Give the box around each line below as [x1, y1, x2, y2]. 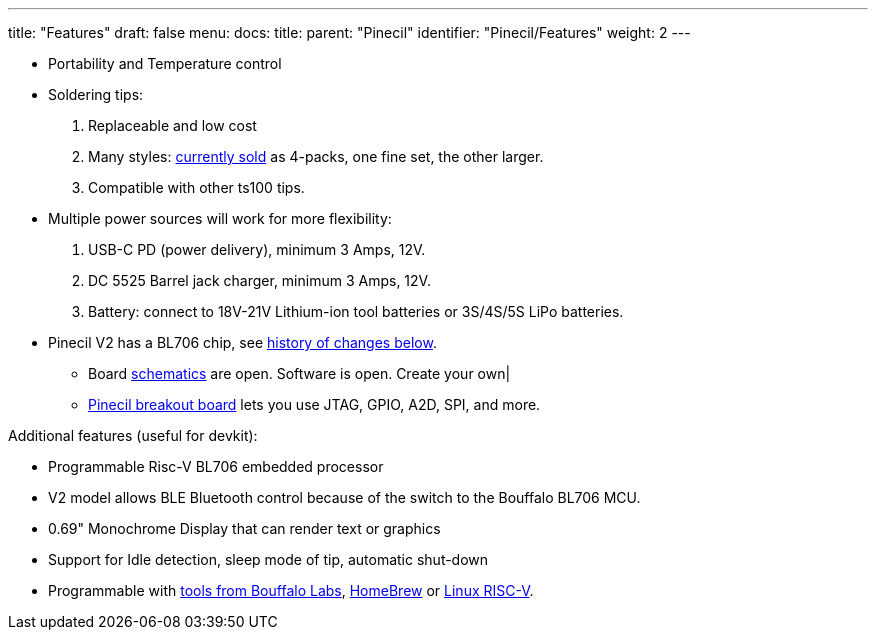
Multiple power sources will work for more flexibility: [48, 210, 392, 227]
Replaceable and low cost [88, 117, 257, 134]
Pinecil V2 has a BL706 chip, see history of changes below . [48, 334, 437, 351]
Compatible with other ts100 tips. [88, 179, 305, 196]
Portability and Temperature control [48, 55, 282, 72]
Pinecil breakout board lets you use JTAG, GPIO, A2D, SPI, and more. [88, 396, 541, 413]
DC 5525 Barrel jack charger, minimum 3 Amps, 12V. [88, 272, 431, 289]
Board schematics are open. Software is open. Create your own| [88, 365, 511, 382]
